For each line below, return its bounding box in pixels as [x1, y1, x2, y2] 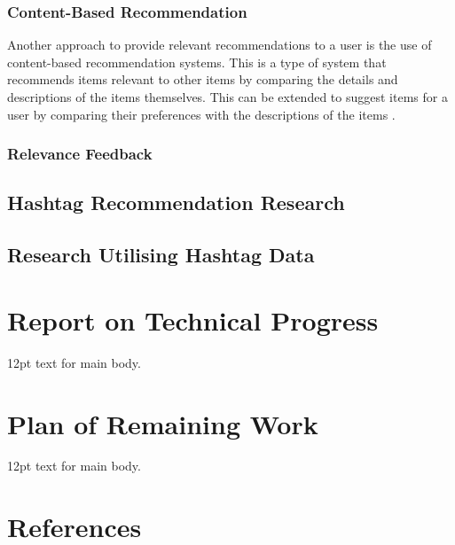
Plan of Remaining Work [7, 405, 318, 441]
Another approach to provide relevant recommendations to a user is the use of [7, 35, 432, 54]
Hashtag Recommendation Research [7, 189, 345, 216]
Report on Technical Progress [7, 301, 379, 338]
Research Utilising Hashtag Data [7, 241, 315, 269]
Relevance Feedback [7, 143, 153, 165]
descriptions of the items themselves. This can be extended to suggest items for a [7, 88, 448, 105]
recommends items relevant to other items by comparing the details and [7, 70, 398, 89]
